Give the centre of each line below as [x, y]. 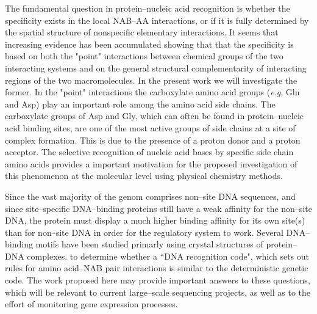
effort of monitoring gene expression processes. [91, 304]
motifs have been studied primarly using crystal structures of [149, 244]
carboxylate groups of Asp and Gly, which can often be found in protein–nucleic [155, 116]
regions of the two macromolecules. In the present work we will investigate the [151, 80]
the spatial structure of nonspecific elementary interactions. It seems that [142, 32]
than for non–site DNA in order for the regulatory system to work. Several [144, 232]
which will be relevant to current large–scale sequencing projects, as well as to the [158, 292]
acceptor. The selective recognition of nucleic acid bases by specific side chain [149, 152]
